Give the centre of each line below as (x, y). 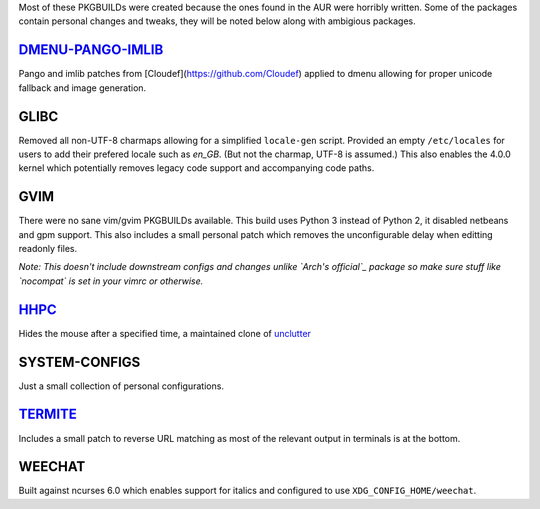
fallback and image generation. (82, 87)
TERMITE (47, 414)
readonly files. (48, 249)
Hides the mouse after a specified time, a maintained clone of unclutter (165, 333)
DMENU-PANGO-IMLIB (91, 50)
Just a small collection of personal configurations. (121, 386)
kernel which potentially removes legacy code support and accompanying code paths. (196, 168)
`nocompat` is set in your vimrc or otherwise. (111, 281)
